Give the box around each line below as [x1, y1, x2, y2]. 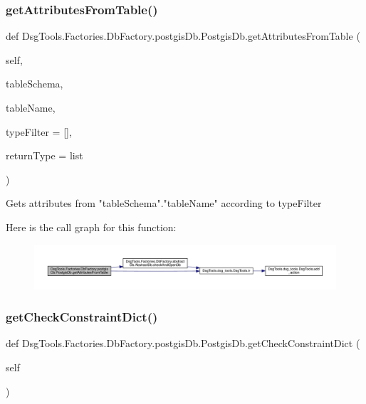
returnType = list [6, 148, 83, 163]
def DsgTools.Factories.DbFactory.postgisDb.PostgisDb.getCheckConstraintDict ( [6, 336, 360, 351]
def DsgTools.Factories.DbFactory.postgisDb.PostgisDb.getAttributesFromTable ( [6, 28, 360, 43]
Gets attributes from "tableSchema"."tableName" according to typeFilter [6, 196, 322, 211]
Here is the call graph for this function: [6, 219, 177, 234]
